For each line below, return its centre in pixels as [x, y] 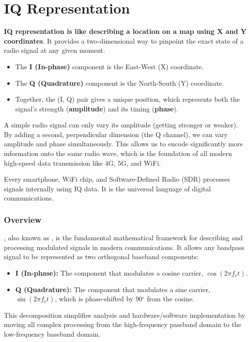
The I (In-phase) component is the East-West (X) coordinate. [110, 66]
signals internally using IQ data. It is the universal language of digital [108, 188]
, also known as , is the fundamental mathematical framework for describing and [123, 238]
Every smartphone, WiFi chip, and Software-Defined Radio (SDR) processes [117, 179]
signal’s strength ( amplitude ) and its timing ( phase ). [97, 108]
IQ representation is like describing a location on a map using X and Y [125, 31]
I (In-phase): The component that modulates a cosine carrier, [109, 273]
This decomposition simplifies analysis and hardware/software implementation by [125, 315]
